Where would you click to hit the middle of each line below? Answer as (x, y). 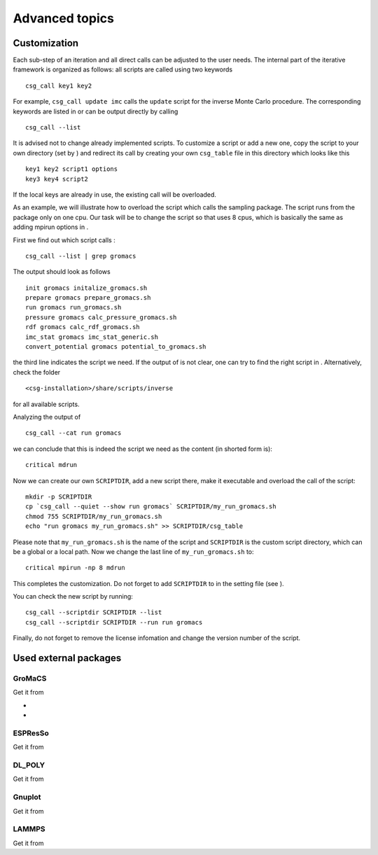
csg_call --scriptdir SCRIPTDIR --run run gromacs (114, 622)
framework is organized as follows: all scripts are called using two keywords (123, 69)
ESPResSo (31, 733)
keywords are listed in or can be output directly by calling (96, 111)
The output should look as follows (62, 272)
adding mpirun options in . (51, 227)
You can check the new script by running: (73, 597)
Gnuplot (27, 797)
